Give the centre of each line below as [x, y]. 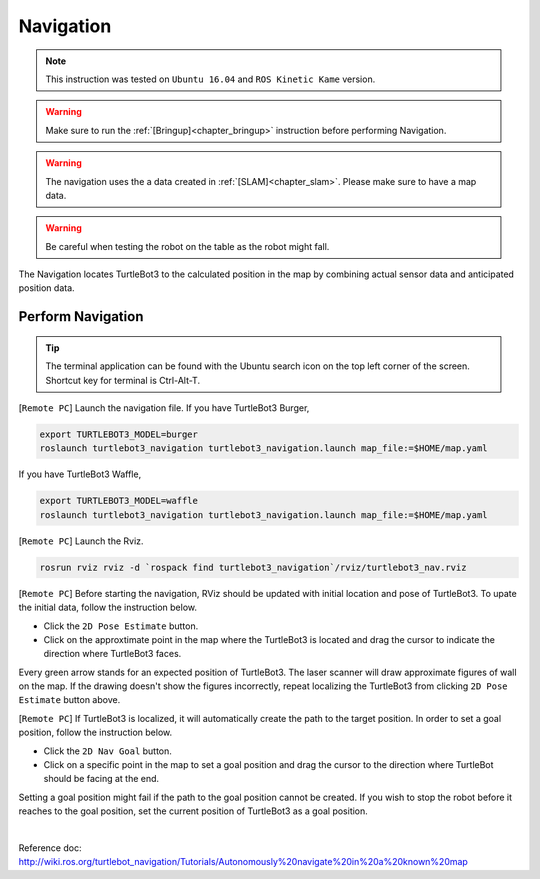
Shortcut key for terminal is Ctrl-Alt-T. [122, 380]
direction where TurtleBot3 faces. [112, 654]
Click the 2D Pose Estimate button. [121, 626]
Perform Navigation [81, 316]
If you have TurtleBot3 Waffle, [80, 474]
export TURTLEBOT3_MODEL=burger [119, 434]
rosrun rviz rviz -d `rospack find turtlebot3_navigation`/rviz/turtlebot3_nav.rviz [253, 567]
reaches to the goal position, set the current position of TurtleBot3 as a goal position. [193, 811]
